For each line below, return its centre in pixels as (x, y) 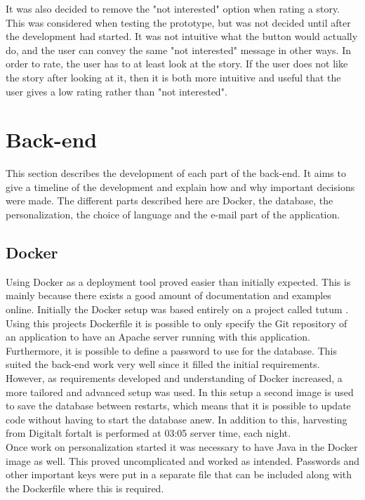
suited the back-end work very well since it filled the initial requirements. (163, 364)
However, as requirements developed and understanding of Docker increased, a (174, 378)
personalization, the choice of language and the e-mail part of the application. (173, 215)
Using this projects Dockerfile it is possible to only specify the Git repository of (177, 323)
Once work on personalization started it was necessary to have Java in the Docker (182, 446)
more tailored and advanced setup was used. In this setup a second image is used (180, 392)
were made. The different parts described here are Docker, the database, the (170, 200)
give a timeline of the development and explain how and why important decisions (180, 186)
